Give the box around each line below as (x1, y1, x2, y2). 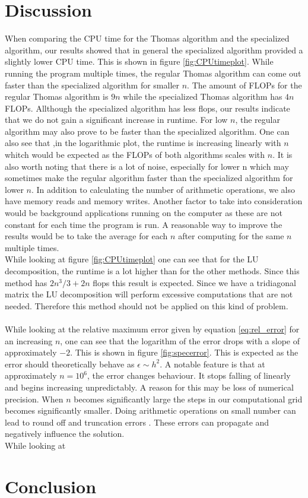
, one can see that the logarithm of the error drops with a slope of (60, 334, 300, 347)
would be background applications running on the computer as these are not (5, 207, 282, 219)
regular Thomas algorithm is (5, 90, 109, 103)
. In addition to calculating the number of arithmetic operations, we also (31, 183, 296, 195)
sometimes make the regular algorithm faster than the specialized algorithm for (5, 172, 293, 184)
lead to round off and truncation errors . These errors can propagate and (5, 415, 269, 428)
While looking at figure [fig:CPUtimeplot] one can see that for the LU (5, 253, 259, 265)
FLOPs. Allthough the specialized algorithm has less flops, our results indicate (5, 101, 290, 114)
